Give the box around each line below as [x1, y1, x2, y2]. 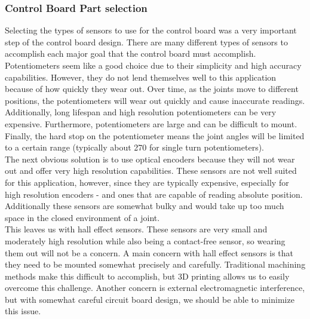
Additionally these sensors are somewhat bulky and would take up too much [5, 200, 284, 212]
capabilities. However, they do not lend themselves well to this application [5, 70, 277, 83]
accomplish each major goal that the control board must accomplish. [5, 47, 256, 60]
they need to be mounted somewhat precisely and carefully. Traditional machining [5, 258, 306, 271]
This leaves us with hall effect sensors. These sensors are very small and [5, 223, 268, 235]
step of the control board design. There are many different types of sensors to [5, 35, 288, 48]
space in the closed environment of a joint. [5, 211, 160, 223]
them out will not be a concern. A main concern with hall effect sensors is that [5, 246, 293, 259]
